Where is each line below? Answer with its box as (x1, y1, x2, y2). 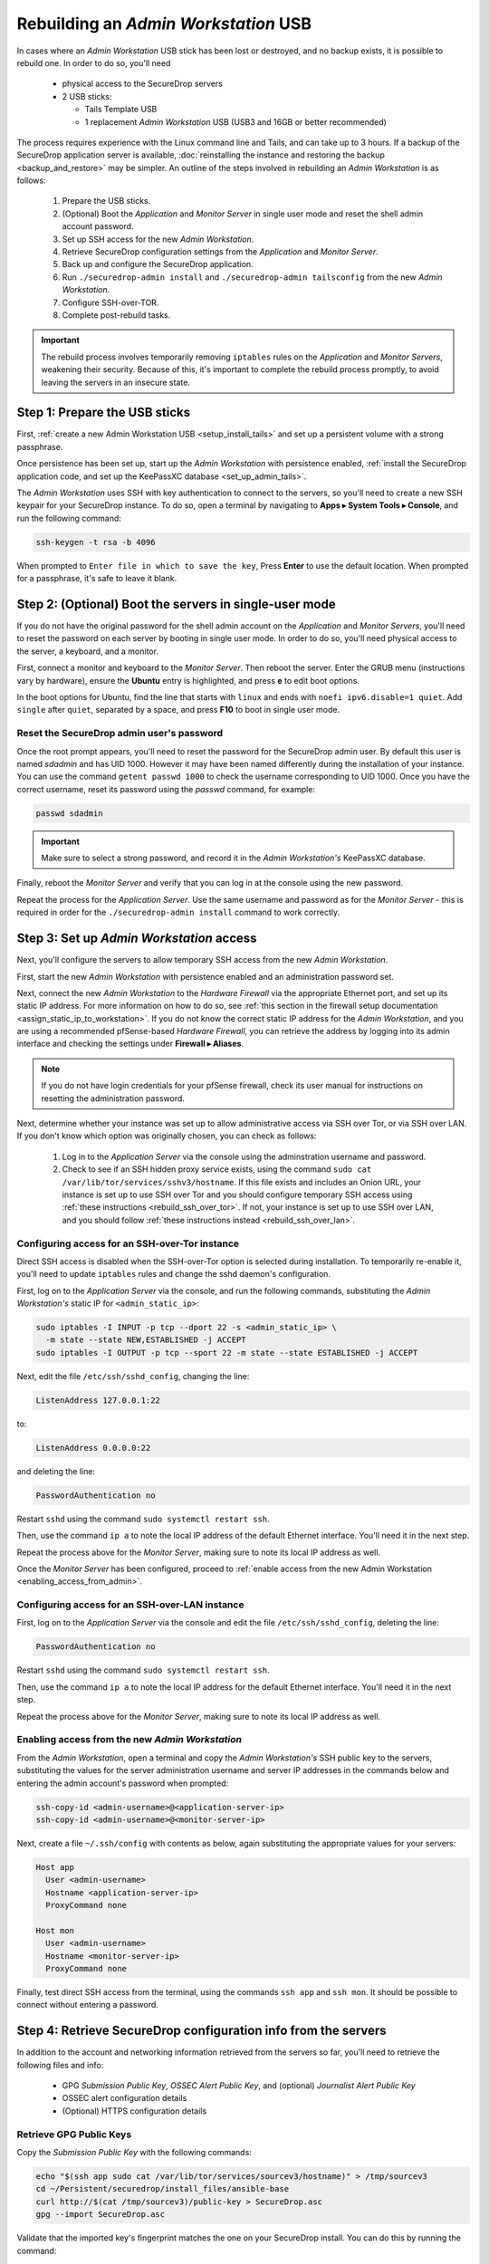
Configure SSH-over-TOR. (62, 297, 159, 308)
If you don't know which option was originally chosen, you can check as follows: (16, 1130, 317, 1141)
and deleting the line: (16, 1465, 95, 1476)
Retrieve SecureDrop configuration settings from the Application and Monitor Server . (62, 246, 379, 257)
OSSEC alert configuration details (62, 2093, 187, 2104)
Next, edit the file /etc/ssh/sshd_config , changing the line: (16, 1370, 250, 1381)
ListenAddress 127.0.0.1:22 (35, 1395, 160, 1405)
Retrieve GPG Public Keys (16, 2128, 132, 2141)
